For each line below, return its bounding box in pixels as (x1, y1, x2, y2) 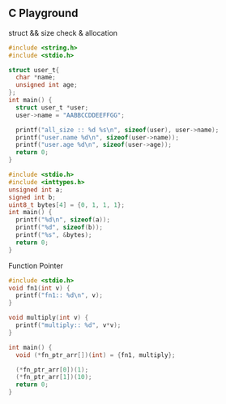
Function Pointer (8, 260, 63, 270)
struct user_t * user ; (15, 103, 89, 112)
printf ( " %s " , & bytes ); (15, 231, 92, 239)
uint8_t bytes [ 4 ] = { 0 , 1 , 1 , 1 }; (8, 200, 126, 209)
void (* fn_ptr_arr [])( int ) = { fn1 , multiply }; (15, 350, 176, 359)
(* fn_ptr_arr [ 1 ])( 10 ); (15, 373, 92, 381)
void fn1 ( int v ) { (8, 284, 70, 292)
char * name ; (15, 73, 57, 82)
